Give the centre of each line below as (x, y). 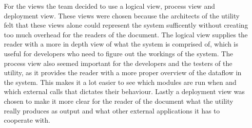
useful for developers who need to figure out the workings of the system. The (118, 53)
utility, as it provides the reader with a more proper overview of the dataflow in (123, 72)
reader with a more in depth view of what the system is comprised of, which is (121, 44)
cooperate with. (27, 120)
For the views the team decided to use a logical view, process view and (109, 6)
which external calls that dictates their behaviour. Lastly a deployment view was (125, 91)
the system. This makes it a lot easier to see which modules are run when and (120, 82)
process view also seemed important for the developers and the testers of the (118, 63)
